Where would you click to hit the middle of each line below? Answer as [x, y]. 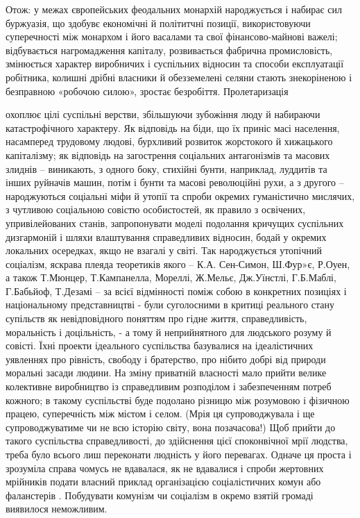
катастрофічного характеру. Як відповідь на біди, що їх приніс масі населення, [173, 127]
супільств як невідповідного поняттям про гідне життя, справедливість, [156, 318]
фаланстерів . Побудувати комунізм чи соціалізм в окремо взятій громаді [160, 495]
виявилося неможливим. [57, 509]
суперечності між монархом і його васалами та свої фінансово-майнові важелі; [172, 36]
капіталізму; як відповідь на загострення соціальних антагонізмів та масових [168, 154]
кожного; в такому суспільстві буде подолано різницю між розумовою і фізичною [178, 400]
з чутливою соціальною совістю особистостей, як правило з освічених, [156, 209]
